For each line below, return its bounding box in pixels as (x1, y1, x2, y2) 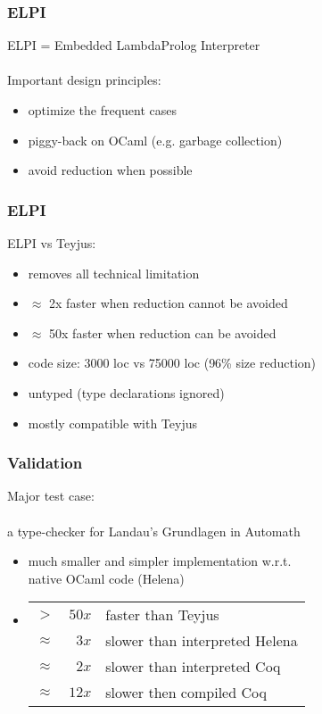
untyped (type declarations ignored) (28, 383, 225, 402)
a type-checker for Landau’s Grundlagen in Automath (7, 521, 301, 540)
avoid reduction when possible (28, 161, 193, 179)
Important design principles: (7, 71, 161, 89)
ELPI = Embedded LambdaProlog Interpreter (7, 36, 260, 54)
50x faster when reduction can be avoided (49, 323, 277, 342)
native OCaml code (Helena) (28, 569, 185, 587)
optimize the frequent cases (28, 101, 178, 119)
